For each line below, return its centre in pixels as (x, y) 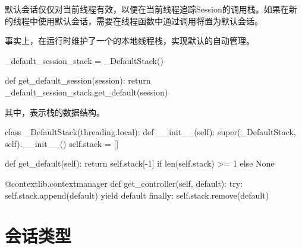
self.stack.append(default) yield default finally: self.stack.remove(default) (137, 195)
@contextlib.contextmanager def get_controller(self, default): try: (124, 183)
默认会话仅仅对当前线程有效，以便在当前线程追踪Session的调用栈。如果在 (147, 9)
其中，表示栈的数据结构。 (55, 112)
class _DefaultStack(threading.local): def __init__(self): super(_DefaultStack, (150, 132)
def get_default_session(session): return (78, 80)
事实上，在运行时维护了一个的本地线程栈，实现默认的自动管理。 (130, 41)
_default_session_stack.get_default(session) (86, 92)
